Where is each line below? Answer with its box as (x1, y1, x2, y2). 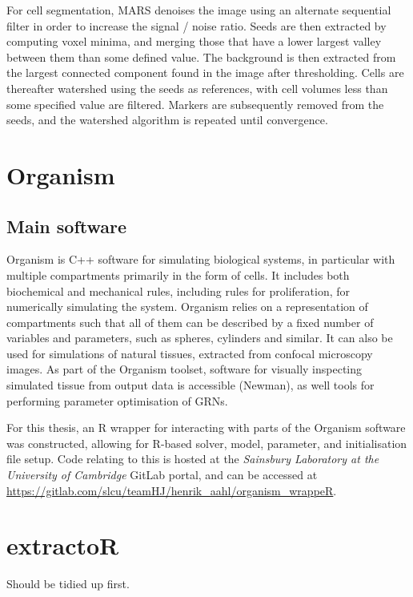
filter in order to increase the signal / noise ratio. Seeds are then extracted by (6, 17, 387, 34)
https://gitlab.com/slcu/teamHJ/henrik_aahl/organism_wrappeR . (6, 482, 337, 498)
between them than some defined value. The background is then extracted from (6, 48, 396, 65)
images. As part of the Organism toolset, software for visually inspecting (6, 361, 363, 377)
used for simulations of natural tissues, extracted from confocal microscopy (6, 345, 373, 361)
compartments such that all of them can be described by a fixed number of (6, 313, 374, 330)
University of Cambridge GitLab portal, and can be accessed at (6, 466, 318, 483)
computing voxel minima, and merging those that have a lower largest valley (6, 33, 382, 50)
